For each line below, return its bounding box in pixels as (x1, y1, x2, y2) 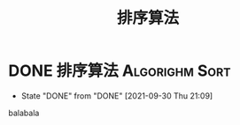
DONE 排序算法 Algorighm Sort (8, 61, 231, 81)
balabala (8, 107, 40, 118)
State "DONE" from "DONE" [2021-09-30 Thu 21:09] (20, 90, 213, 101)
